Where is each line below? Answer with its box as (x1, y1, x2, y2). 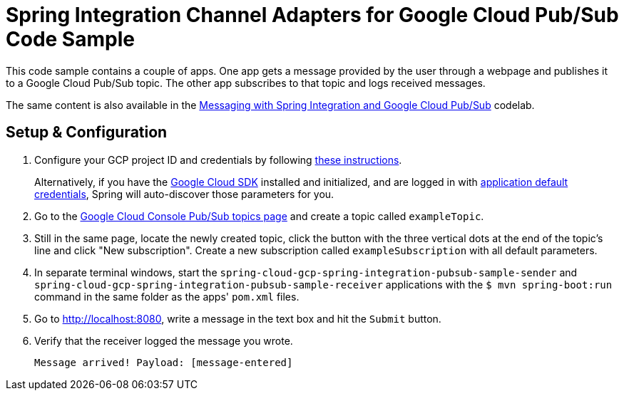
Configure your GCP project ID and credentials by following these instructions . (34, 153, 402, 166)
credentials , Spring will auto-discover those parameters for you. (34, 187, 334, 200)
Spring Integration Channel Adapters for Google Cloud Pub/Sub (6, 3, 619, 27)
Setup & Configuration (6, 123, 168, 142)
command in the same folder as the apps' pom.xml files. (34, 290, 300, 303)
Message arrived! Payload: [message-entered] (34, 356, 293, 368)
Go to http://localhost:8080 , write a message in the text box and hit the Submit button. (34, 312, 441, 325)
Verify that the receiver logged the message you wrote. (34, 334, 293, 347)
